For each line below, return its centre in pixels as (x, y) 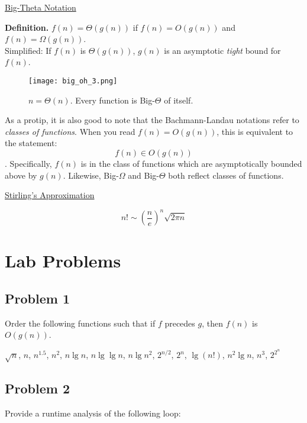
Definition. (27, 27)
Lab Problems (63, 261)
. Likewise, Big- (91, 175)
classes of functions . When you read (70, 131)
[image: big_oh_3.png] (73, 81)
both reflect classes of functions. (226, 175)
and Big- (144, 175)
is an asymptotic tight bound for (222, 50)
